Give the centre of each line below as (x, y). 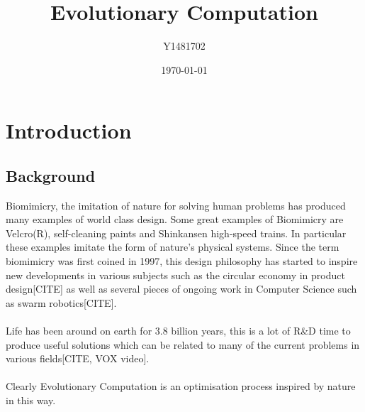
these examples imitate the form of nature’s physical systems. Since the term (173, 247)
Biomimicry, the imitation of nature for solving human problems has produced (176, 205)
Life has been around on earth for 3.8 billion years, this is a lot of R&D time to (178, 331)
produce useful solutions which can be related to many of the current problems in (183, 344)
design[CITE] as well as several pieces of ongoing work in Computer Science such (181, 289)
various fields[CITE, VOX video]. (78, 358)
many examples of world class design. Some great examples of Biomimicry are (175, 219)
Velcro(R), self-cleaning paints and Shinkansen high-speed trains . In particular (176, 233)
